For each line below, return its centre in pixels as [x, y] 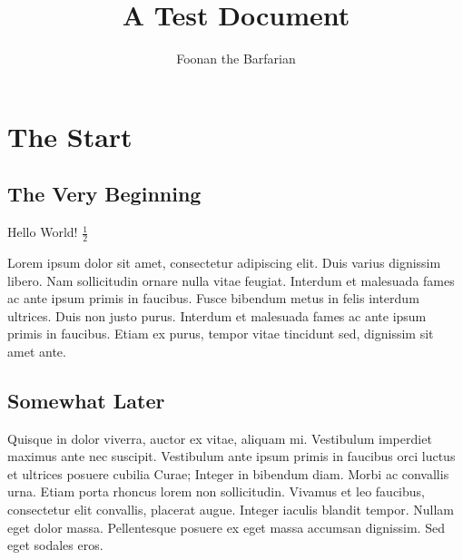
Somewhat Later [86, 400]
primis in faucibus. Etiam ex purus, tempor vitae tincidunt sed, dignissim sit [221, 334]
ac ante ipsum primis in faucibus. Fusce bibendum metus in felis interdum [213, 298]
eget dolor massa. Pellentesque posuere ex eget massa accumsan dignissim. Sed [226, 527]
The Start [70, 136]
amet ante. [37, 351]
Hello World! [43, 232]
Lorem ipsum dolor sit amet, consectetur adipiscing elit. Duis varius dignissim [224, 262]
